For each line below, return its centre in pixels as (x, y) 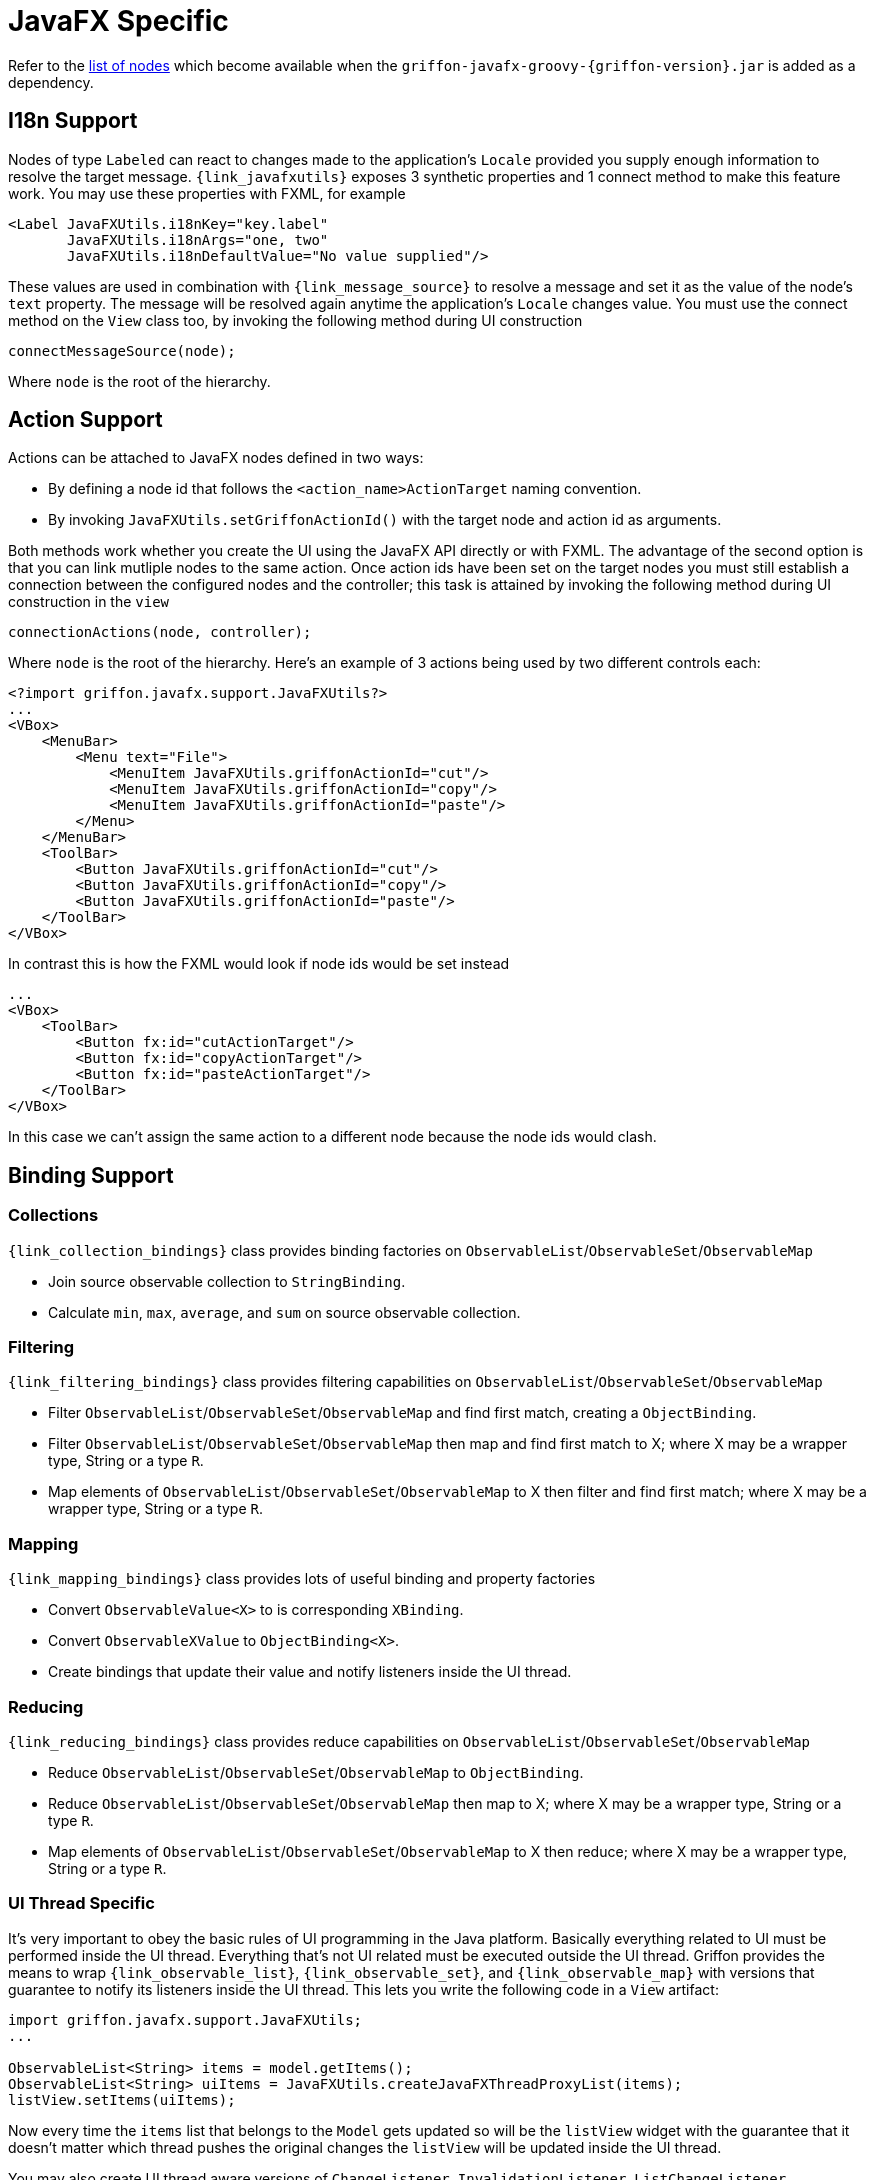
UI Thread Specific (81, 1903)
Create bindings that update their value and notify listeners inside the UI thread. (310, 1672)
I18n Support (73, 121)
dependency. (51, 82)
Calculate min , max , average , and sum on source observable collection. (284, 1312)
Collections (53, 1215)
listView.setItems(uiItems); (122, 2099)
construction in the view (89, 602)
